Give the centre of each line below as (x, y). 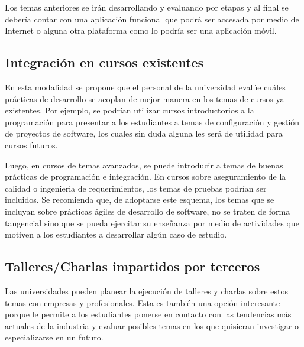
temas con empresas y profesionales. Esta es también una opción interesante (143, 302)
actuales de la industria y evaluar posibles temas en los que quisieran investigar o (152, 325)
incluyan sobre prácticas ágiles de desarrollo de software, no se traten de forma (148, 211)
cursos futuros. (31, 145)
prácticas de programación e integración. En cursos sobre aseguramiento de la (145, 176)
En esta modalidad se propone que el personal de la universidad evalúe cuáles (145, 87)
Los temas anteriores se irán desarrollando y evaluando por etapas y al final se (147, 7)
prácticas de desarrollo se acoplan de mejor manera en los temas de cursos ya (145, 98)
